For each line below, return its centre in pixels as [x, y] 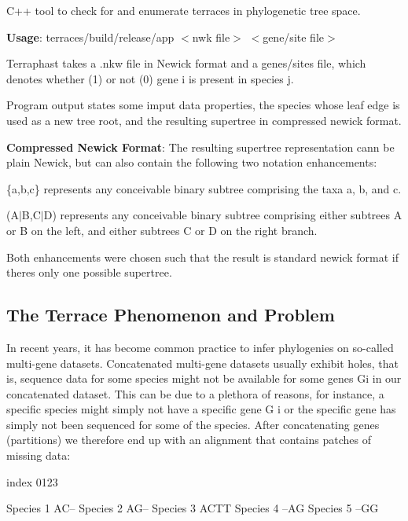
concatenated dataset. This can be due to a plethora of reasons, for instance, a [195, 393]
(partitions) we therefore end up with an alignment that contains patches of [189, 440]
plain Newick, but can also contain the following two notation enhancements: [192, 162]
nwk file [211, 37]
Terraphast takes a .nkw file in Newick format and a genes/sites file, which [186, 63]
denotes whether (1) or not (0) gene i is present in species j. [150, 78]
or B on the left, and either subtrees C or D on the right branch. [162, 230]
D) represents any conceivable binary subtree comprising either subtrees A [223, 215]
